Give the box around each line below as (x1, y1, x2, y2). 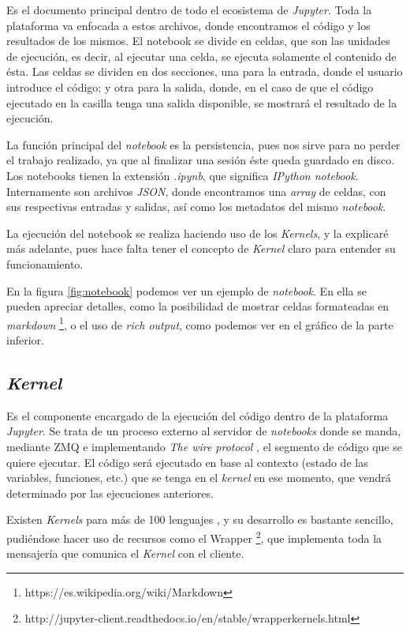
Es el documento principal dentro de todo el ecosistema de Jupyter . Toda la (6, 2, 372, 17)
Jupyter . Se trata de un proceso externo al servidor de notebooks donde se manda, (6, 423, 401, 439)
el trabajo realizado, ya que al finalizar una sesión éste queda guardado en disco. (6, 152, 395, 168)
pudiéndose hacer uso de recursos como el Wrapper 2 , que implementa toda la (6, 527, 382, 546)
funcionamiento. (6, 255, 84, 272)
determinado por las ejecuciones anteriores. (6, 484, 214, 501)
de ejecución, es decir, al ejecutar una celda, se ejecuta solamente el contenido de (6, 47, 397, 64)
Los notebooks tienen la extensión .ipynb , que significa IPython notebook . (6, 167, 359, 183)
